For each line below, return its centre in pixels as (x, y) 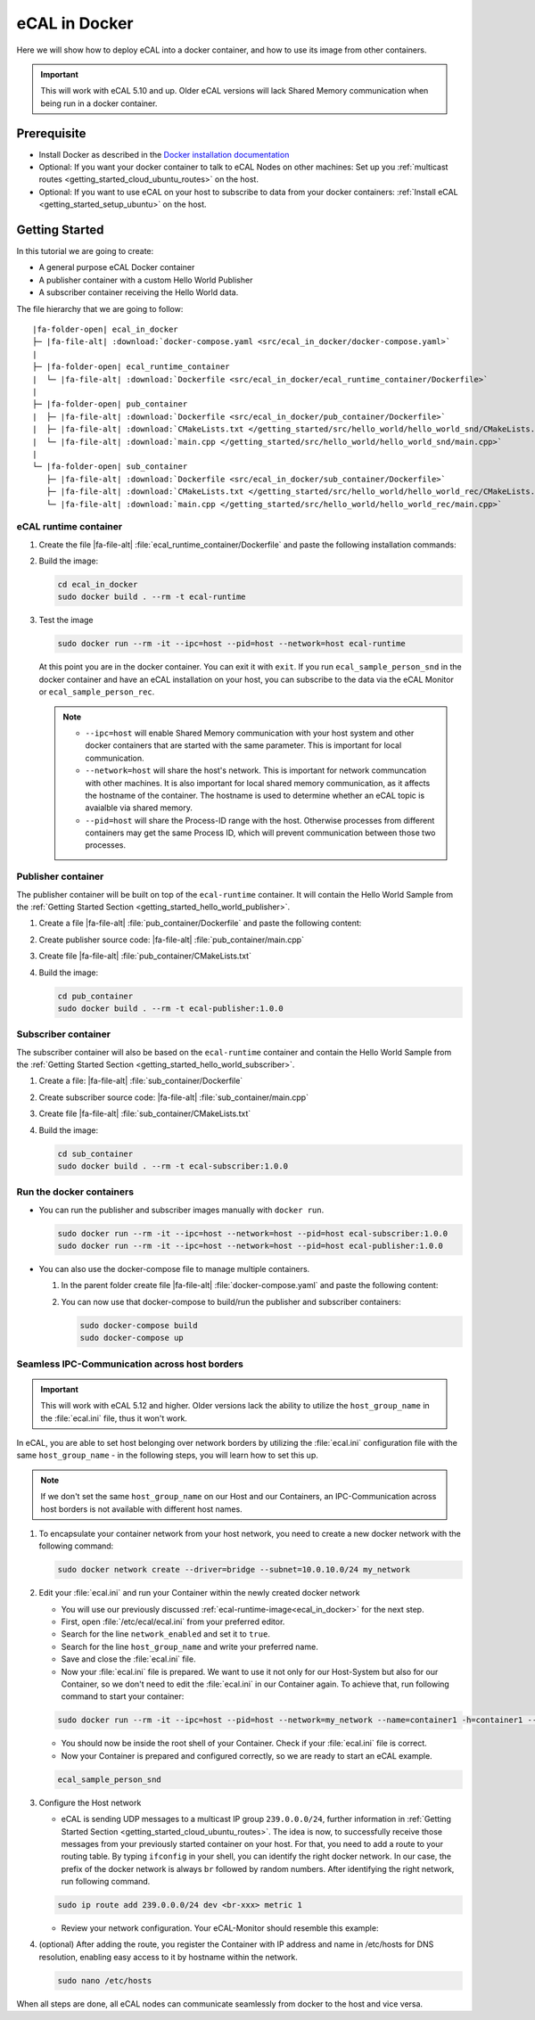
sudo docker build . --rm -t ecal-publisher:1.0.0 (171, 1008)
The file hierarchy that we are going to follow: (100, 308)
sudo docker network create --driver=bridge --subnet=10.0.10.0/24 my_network (234, 1570)
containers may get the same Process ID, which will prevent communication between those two (260, 833)
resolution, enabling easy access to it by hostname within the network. (169, 1957)
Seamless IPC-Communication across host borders (130, 1364)
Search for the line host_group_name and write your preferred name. (189, 1646)
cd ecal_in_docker (98, 585)
